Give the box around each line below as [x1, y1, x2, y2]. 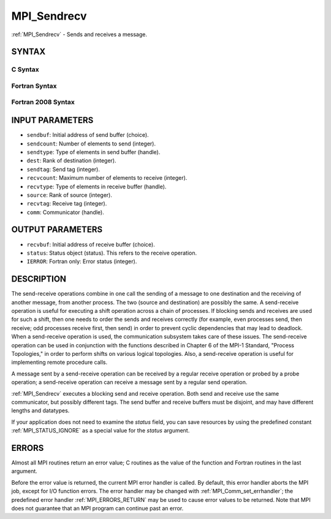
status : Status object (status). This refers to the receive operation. [26, 249, 197, 256]
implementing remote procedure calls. [11, 359, 107, 366]
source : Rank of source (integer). [26, 191, 113, 199]
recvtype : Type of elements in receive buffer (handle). [26, 183, 167, 190]
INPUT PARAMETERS [11, 115, 94, 126]
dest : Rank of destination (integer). [26, 157, 116, 164]
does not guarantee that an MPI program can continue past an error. [11, 504, 184, 512]
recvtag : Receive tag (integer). [26, 200, 107, 207]
